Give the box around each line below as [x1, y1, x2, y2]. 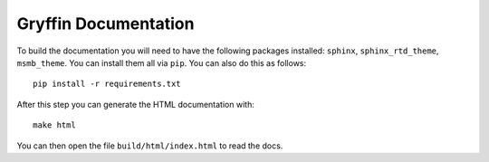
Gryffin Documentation [16, 14, 195, 33]
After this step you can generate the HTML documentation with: [16, 99, 255, 110]
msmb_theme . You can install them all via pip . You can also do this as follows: [16, 57, 307, 68]
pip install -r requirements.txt [33, 79, 181, 90]
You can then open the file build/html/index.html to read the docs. [16, 140, 283, 151]
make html [33, 120, 76, 130]
